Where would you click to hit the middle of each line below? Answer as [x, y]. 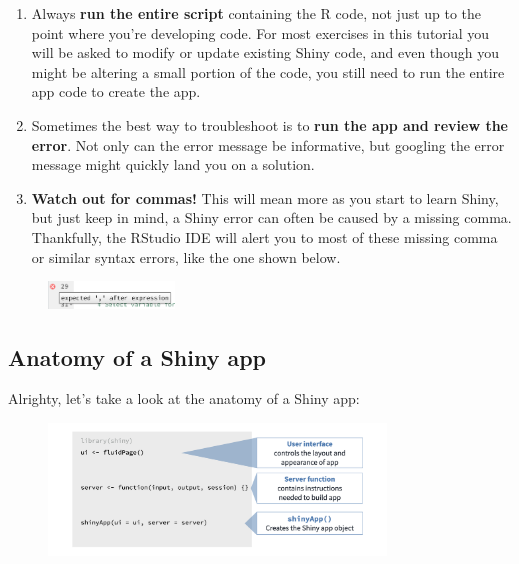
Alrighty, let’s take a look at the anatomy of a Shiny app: [184, 398]
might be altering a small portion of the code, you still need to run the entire [268, 71]
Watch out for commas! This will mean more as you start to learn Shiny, [265, 197]
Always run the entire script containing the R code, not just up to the [256, 13]
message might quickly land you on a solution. [173, 164]
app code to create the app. [116, 91]
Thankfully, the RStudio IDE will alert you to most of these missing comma [264, 236]
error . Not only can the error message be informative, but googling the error [268, 144]
